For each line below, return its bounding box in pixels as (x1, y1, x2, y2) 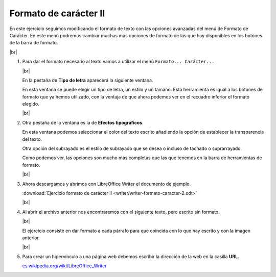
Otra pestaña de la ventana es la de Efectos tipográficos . (22, 119, 144, 125)
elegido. (22, 101, 39, 107)
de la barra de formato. (9, 40, 58, 46)
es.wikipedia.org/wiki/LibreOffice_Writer (22, 263, 107, 269)
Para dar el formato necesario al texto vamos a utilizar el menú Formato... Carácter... (22, 59, 215, 65)
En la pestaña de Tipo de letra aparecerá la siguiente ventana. (22, 77, 153, 83)
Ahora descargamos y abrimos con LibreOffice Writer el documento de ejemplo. (22, 181, 191, 187)
